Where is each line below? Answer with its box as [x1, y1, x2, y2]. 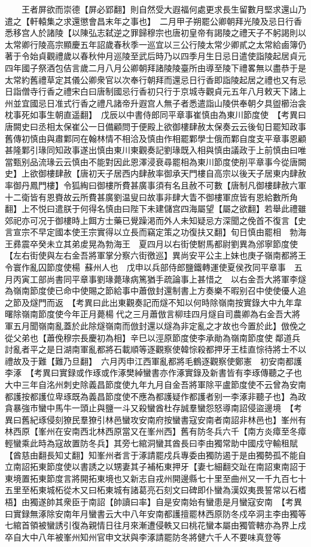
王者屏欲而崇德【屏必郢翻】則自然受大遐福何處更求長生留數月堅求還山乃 [21, 3, 306, 15]
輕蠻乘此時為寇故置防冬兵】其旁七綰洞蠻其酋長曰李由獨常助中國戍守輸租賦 [5, 436, 298, 449]
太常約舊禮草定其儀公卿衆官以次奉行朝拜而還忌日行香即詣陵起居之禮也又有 [5, 73, 298, 86]
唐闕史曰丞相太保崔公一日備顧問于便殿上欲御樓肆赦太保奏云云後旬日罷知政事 [5, 120, 306, 132]
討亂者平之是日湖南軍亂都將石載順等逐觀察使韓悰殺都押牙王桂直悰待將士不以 [5, 343, 306, 355]
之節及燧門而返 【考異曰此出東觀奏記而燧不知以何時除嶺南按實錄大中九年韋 [5, 296, 302, 308]
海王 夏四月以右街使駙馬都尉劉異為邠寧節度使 [113, 237, 298, 250]
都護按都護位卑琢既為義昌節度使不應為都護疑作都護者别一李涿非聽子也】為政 [5, 390, 306, 402]
